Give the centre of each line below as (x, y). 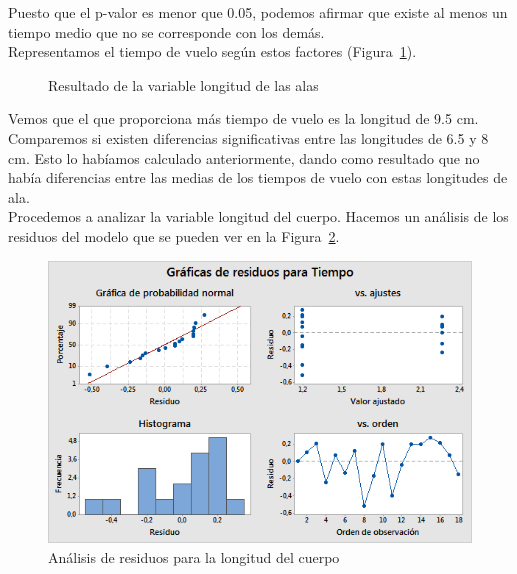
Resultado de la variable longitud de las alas (183, 84)
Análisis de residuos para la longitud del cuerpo (194, 556)
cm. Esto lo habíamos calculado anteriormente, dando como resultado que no (244, 157)
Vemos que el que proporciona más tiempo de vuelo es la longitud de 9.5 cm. (243, 118)
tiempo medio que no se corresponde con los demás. (166, 31)
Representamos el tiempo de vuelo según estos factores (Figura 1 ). (212, 51)
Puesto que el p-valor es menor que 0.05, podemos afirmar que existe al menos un (258, 12)
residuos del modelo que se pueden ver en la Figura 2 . (174, 235)
